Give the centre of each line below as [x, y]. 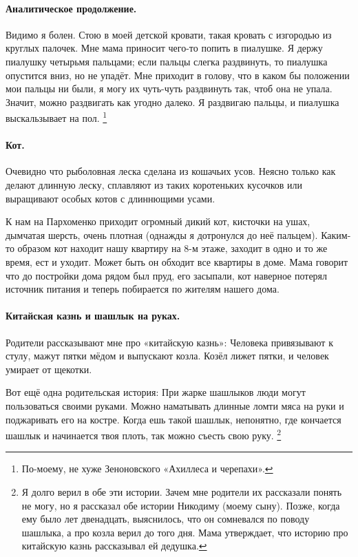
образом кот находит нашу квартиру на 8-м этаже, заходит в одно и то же [172, 248]
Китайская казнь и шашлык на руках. [93, 316]
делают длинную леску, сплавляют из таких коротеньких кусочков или [154, 185]
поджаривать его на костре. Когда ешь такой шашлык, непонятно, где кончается [173, 419]
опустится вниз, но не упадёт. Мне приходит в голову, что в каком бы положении [178, 75]
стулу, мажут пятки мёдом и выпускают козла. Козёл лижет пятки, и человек [167, 356]
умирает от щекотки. [49, 369]
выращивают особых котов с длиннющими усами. [110, 198]
